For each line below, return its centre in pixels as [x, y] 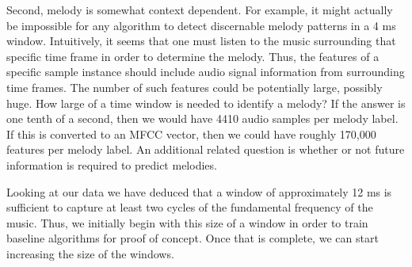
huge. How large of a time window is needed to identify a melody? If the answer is [206, 103]
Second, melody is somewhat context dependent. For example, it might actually [200, 10]
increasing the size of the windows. [90, 253]
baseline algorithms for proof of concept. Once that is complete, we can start [193, 238]
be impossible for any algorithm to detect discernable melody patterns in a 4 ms [201, 25]
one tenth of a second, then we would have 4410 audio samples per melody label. [202, 118]
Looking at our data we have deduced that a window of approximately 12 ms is [199, 191]
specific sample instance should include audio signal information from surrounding [206, 72]
